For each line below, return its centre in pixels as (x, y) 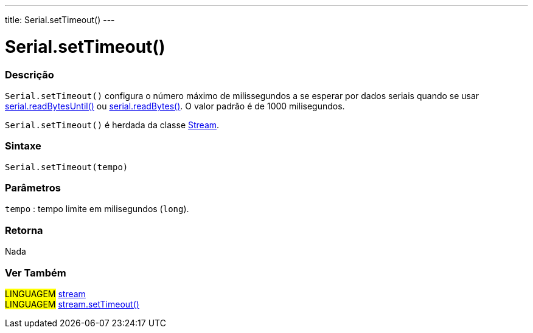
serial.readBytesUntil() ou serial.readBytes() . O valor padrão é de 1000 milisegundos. (175, 106)
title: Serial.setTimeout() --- (60, 20)
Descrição (30, 74)
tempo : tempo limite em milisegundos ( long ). (97, 209)
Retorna (24, 230)
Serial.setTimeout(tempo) (67, 167)
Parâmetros (33, 188)
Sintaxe (23, 146)
